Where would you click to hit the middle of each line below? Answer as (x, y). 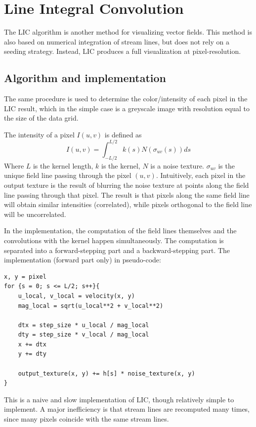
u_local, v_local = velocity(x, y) (76, 296)
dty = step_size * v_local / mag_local (84, 335)
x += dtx (32, 344)
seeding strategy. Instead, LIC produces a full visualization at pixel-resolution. (123, 51)
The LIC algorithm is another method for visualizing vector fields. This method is (128, 32)
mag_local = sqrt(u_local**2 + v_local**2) (91, 306)
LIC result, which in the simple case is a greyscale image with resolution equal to (127, 108)
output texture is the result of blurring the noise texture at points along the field (127, 185)
